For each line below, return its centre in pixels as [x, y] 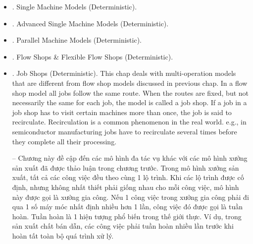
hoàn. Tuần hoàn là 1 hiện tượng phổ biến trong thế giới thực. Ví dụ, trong [127, 216]
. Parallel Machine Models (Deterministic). [77, 40]
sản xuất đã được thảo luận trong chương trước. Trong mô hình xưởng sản [126, 167]
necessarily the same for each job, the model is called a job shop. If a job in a [129, 102]
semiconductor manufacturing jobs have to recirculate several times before [125, 131]
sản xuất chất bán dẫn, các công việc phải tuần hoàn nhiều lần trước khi [123, 226]
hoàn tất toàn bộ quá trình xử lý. [63, 235]
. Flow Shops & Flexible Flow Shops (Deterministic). [93, 56]
